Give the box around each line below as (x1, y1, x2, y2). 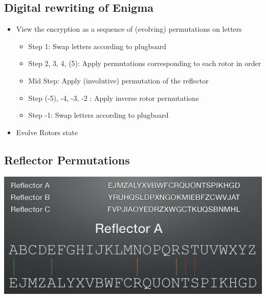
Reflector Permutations (4, 152, 130, 167)
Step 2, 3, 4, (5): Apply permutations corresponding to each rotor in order (28, 58, 261, 69)
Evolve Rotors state (16, 126, 78, 137)
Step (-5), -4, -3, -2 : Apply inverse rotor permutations (28, 92, 199, 103)
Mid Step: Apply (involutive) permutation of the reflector (28, 75, 209, 86)
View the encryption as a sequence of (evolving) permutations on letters (16, 24, 242, 34)
